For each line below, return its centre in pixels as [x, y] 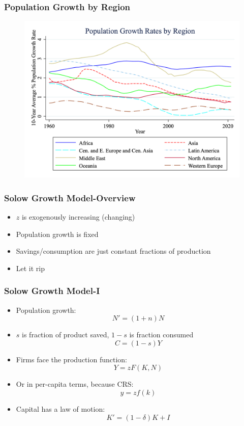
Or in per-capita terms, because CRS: [75, 384]
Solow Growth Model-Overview [70, 197]
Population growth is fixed [57, 234]
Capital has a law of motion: [60, 409]
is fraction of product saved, [66, 335]
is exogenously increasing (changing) [78, 217]
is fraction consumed [161, 335]
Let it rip [30, 268]
